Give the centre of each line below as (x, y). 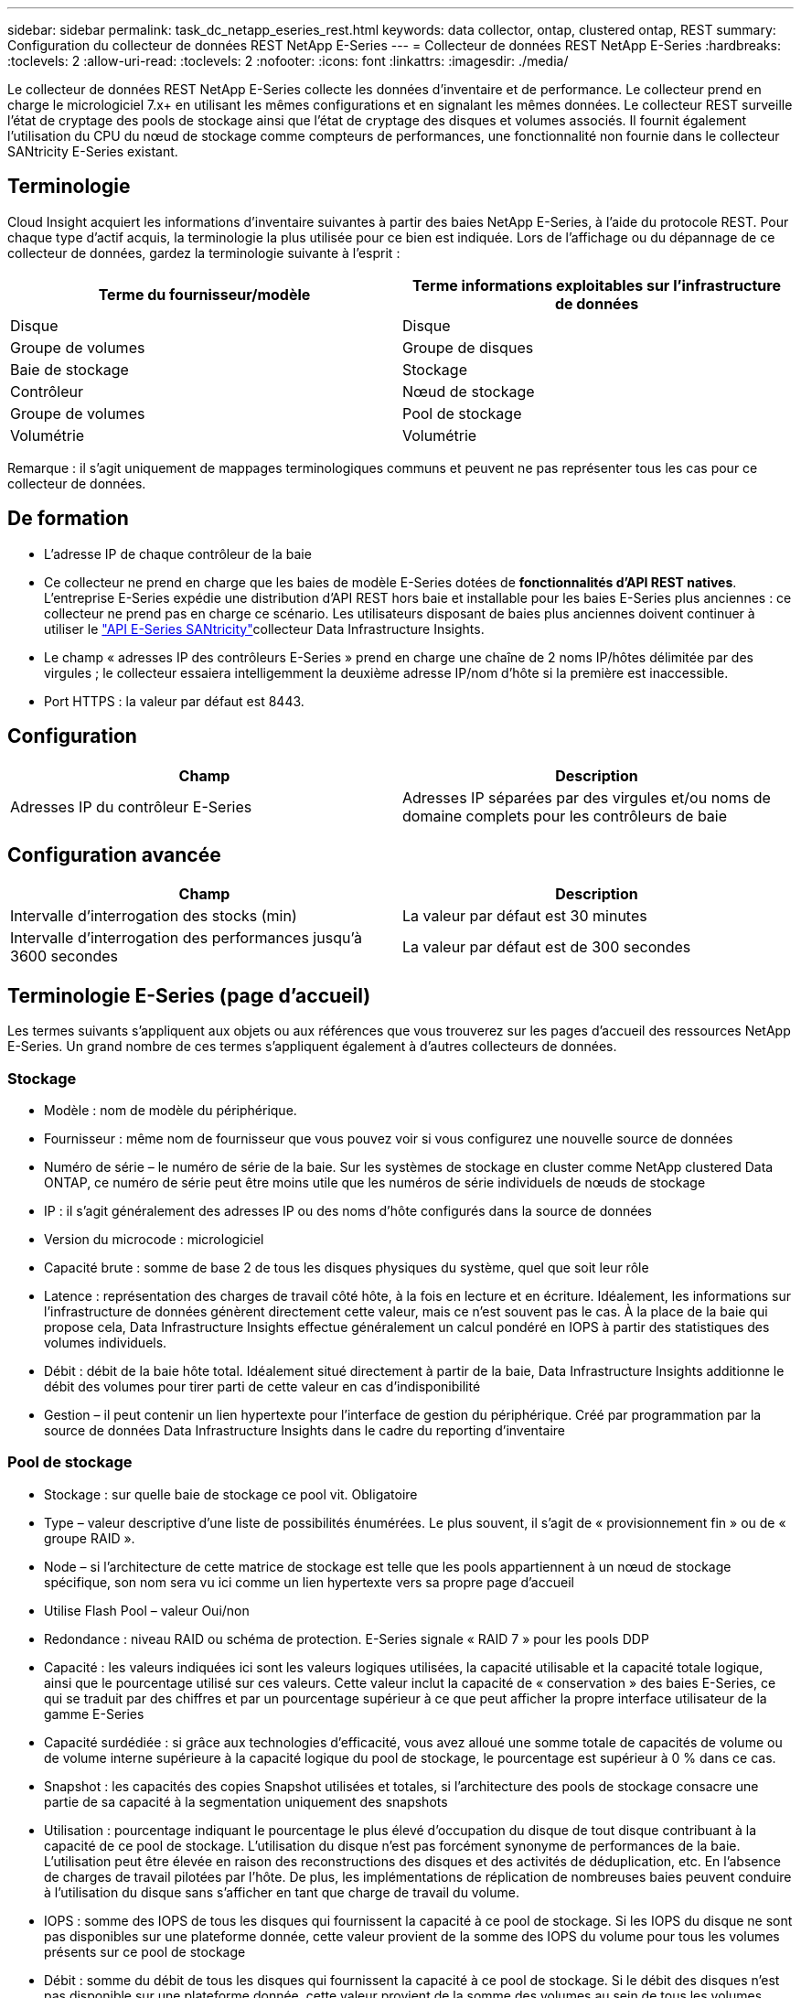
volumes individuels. (106, 1342)
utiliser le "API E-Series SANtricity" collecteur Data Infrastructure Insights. (264, 628)
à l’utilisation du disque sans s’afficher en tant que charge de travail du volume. (282, 1892)
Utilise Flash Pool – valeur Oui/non (147, 1610)
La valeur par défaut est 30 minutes (525, 916)
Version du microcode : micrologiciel (154, 1239)
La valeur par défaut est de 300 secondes (547, 947)
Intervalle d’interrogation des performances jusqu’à (186, 938)
